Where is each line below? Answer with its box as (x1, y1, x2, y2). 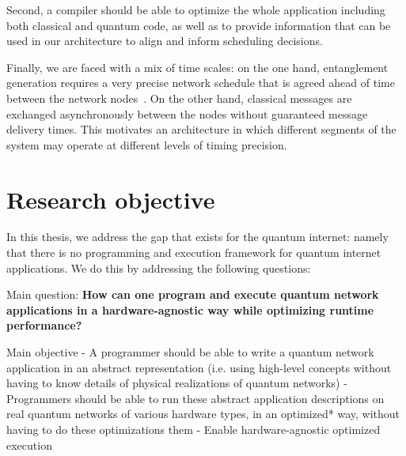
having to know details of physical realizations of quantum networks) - (6, 375, 347, 391)
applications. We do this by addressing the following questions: (6, 259, 311, 276)
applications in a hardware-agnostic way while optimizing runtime (6, 301, 374, 318)
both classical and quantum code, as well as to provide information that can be (6, 17, 391, 33)
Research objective (6, 183, 215, 215)
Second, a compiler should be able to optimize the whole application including (6, 2, 385, 17)
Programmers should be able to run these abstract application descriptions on (6, 390, 385, 406)
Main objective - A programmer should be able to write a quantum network (6, 344, 374, 360)
